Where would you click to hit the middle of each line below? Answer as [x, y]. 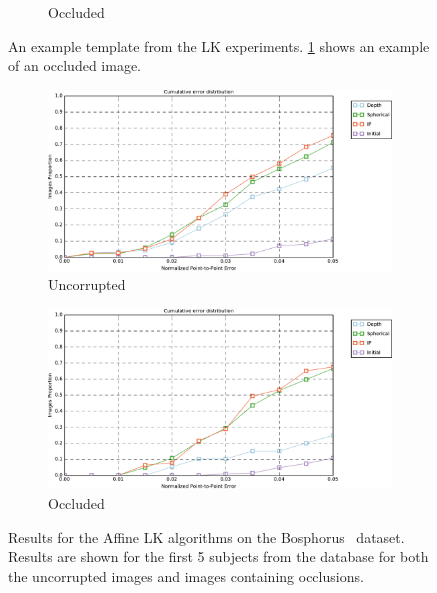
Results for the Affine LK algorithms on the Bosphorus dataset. [206, 536]
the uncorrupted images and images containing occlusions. [186, 575]
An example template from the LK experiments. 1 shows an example [219, 45]
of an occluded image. [74, 65]
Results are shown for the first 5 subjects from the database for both [218, 556]
